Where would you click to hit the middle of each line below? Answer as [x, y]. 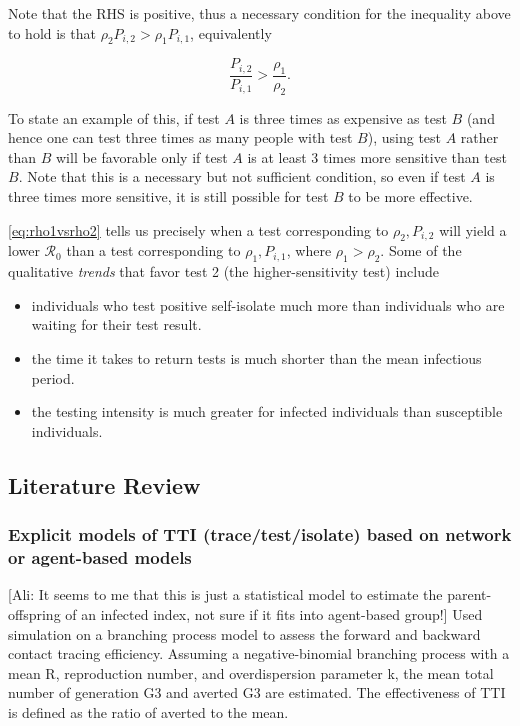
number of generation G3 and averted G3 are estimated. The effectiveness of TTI [257, 692]
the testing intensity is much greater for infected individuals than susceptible [267, 411]
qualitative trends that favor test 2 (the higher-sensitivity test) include [223, 271]
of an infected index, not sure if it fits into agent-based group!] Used [274, 613]
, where [309, 250]
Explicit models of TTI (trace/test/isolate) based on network [260, 534]
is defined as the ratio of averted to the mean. [148, 711]
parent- [469, 594]
